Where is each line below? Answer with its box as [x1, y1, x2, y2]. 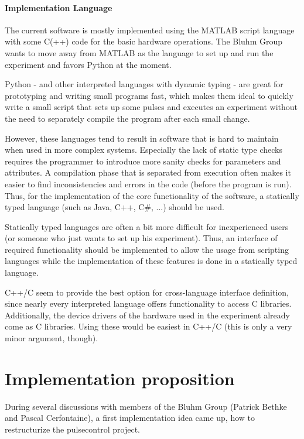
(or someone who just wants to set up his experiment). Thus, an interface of [5, 232, 278, 244]
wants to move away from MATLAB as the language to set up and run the [5, 46, 274, 59]
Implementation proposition [5, 366, 235, 390]
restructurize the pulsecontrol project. [5, 423, 140, 435]
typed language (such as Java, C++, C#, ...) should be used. [5, 201, 225, 213]
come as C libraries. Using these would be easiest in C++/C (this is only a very [5, 320, 292, 332]
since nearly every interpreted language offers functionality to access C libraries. [5, 297, 292, 310]
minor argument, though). [5, 332, 98, 344]
